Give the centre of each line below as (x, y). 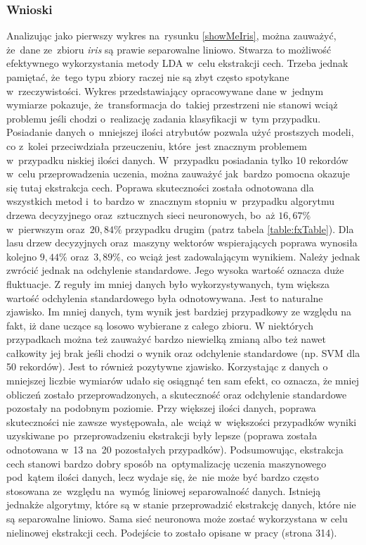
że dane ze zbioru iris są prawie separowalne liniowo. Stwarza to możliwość (169, 49)
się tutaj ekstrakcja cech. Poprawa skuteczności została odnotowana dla (160, 187)
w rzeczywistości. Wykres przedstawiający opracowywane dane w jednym (165, 90)
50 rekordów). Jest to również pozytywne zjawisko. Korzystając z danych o (167, 367)
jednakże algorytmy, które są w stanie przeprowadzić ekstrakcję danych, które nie (181, 505)
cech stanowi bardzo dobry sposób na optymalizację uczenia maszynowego (166, 463)
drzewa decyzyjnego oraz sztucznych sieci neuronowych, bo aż (141, 214)
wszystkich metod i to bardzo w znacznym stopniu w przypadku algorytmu (171, 201)
